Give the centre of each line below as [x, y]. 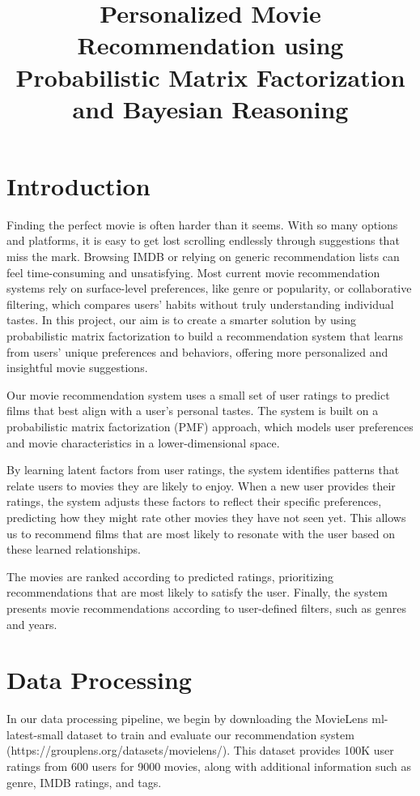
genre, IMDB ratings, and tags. [84, 782]
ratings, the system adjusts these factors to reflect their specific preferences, [194, 501]
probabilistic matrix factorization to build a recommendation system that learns [205, 336]
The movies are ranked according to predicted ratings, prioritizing [170, 576]
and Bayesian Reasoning [210, 108]
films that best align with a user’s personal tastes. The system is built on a [193, 411]
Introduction [78, 185]
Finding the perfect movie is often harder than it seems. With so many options [202, 224]
